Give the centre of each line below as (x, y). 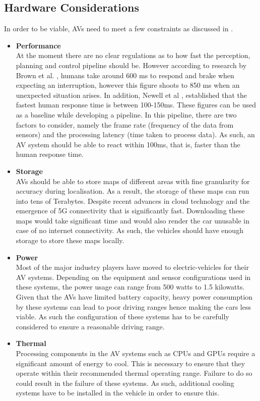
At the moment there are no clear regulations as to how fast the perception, (133, 55)
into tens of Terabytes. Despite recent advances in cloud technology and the (133, 200)
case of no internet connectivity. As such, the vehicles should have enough (129, 230)
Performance (38, 45)
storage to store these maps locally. (70, 240)
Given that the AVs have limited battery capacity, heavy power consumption (134, 297)
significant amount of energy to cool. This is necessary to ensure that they (131, 363)
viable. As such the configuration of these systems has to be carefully (122, 317)
